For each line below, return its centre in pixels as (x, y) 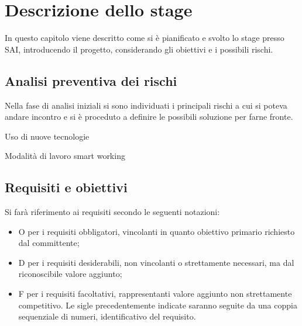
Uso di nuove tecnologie (47, 136)
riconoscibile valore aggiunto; (70, 274)
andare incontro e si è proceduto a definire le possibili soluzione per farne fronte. (149, 117)
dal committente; (49, 243)
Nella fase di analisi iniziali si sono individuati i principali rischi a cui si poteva (146, 105)
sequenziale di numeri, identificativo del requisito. (107, 316)
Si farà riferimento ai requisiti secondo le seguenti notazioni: (112, 212)
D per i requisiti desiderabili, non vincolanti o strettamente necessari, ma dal (156, 262)
